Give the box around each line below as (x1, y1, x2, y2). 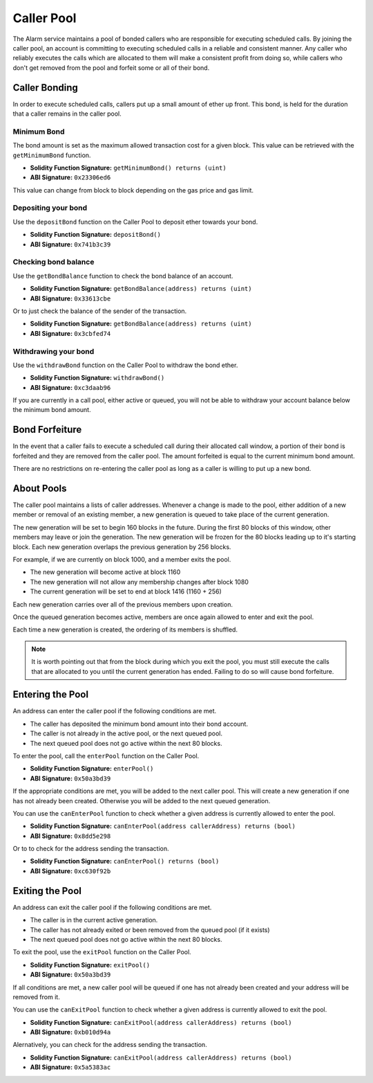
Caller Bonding (12, 82, 79, 93)
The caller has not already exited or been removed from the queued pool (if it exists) (30, 925, 270, 934)
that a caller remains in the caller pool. (12, 109, 122, 118)
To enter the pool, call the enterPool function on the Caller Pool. (12, 751, 200, 760)
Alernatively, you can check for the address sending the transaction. (12, 1041, 207, 1049)
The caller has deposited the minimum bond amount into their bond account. (30, 719, 249, 728)
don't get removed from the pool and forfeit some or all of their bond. (12, 63, 210, 72)
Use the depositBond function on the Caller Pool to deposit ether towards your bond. (12, 217, 258, 226)
